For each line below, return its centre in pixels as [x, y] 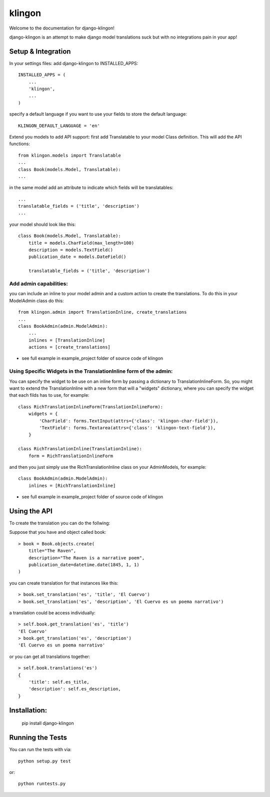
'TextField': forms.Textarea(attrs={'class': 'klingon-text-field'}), [127, 428]
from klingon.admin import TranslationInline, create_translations [102, 312]
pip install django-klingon [48, 723]
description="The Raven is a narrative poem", [86, 558]
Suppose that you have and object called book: [58, 532]
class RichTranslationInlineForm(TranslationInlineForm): [91, 407]
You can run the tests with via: [40, 749]
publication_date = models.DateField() [77, 257]
